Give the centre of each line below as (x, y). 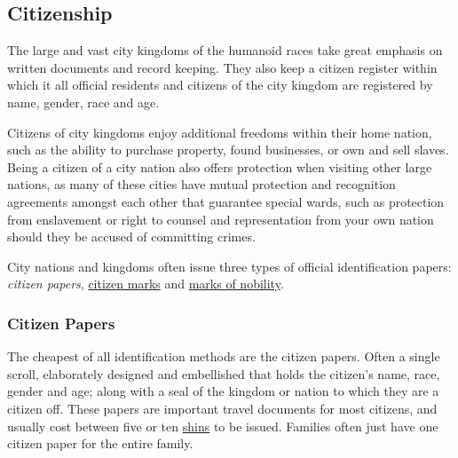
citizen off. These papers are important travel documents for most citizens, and (222, 408)
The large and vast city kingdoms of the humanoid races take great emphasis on (225, 50)
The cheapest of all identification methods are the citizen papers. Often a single (224, 356)
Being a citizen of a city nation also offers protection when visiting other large (220, 166)
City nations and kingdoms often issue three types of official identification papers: (229, 266)
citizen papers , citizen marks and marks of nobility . (146, 284)
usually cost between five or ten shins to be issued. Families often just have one (223, 426)
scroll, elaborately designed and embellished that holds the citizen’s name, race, (224, 373)
